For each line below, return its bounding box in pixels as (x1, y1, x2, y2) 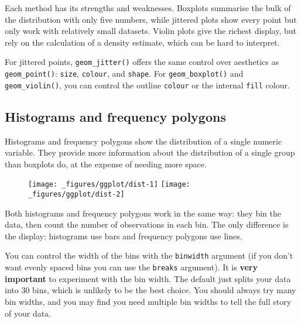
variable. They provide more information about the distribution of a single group (5, 146, 295, 159)
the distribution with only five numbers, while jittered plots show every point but (5, 13, 297, 25)
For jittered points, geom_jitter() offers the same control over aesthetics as (5, 56, 279, 68)
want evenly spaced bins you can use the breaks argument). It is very (5, 261, 258, 273)
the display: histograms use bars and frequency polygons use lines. (5, 229, 242, 242)
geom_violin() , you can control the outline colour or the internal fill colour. (5, 78, 290, 91)
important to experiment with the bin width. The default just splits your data (5, 272, 291, 284)
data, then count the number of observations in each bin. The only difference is (5, 218, 289, 231)
